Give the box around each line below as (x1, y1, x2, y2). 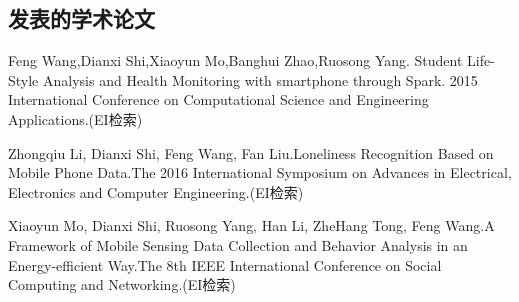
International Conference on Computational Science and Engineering (8, 89, 429, 110)
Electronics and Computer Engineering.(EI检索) (8, 181, 304, 202)
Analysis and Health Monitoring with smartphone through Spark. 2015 (42, 69, 478, 90)
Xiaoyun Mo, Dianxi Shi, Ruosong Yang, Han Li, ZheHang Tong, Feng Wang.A (8, 215, 495, 236)
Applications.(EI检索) (8, 108, 143, 129)
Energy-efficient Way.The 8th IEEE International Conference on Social (8, 254, 442, 275)
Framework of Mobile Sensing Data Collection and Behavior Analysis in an (8, 234, 468, 255)
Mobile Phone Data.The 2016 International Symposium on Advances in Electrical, (8, 162, 512, 183)
